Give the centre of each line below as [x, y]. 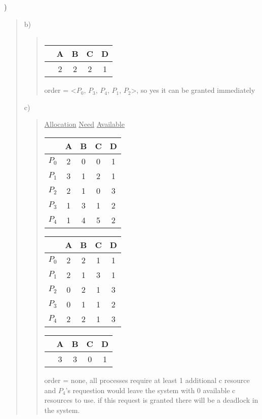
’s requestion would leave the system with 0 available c [151, 390]
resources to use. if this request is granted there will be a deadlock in [151, 400]
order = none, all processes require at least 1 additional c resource [147, 380]
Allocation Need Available [84, 124]
